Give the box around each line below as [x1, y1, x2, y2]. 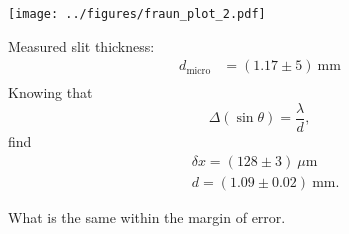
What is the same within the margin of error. [8, 206, 286, 227]
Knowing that [8, 82, 93, 103]
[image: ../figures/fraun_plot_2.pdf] [8, 7, 266, 21]
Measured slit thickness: [8, 35, 155, 56]
